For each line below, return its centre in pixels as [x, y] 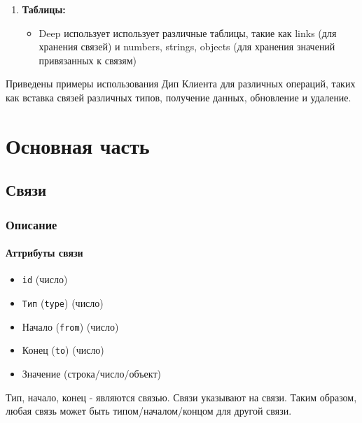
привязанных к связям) [88, 60]
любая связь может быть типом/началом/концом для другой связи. [149, 411]
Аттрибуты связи [44, 253]
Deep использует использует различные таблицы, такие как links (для [188, 33]
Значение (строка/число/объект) [91, 373]
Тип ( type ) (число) [63, 303]
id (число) [45, 279]
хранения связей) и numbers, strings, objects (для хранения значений [187, 46]
